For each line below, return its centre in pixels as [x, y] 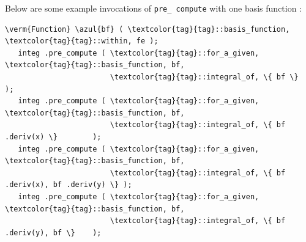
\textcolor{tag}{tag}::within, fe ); [82, 41]
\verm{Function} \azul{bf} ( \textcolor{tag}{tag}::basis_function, [147, 29]
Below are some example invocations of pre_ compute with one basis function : [154, 8]
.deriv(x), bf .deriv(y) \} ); [69, 185]
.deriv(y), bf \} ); [53, 233]
